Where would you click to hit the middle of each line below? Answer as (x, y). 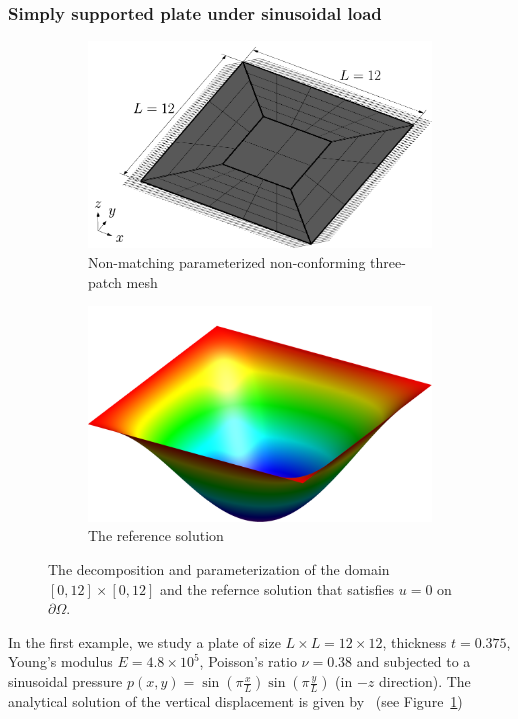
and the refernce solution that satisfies (277, 588)
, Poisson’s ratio (248, 661)
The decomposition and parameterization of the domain (219, 569)
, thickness (414, 641)
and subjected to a (413, 661)
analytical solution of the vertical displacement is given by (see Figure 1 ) (235, 701)
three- (388, 262)
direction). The (424, 681)
